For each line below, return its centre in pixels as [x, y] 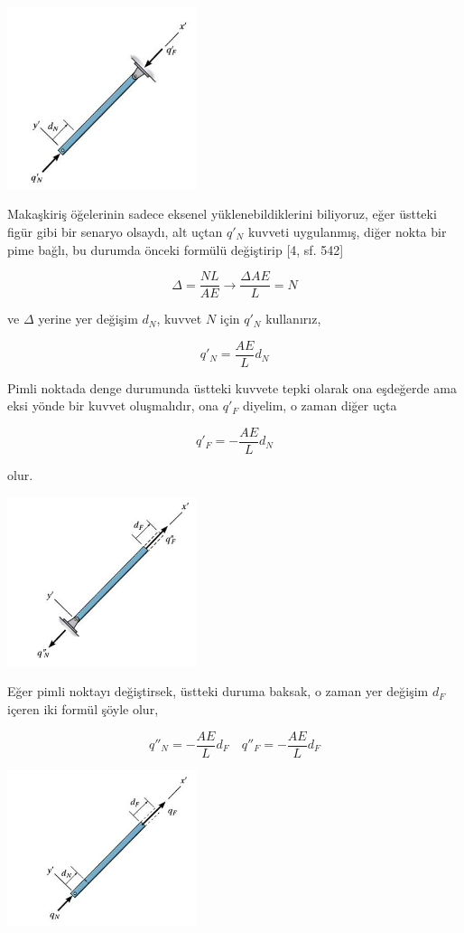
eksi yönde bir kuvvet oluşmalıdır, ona [113, 405]
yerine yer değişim [88, 319]
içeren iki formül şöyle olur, [83, 708]
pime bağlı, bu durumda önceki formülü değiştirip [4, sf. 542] [176, 249]
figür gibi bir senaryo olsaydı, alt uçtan [115, 231]
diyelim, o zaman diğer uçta [320, 405]
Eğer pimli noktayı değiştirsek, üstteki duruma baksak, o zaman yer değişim [218, 691]
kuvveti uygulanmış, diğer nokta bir [347, 231]
